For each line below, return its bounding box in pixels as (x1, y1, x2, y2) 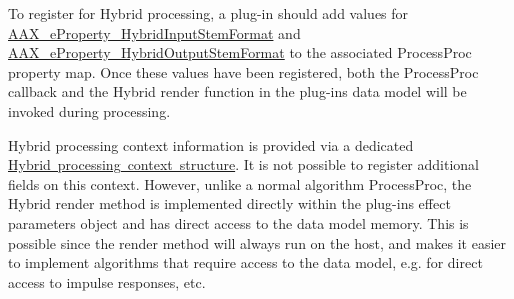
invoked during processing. (8, 100, 171, 121)
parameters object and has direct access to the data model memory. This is (8, 212, 469, 233)
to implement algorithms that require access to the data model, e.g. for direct (8, 252, 483, 273)
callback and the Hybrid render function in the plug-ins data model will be (8, 81, 467, 102)
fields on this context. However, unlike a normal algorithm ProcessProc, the (8, 173, 472, 194)
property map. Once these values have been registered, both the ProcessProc (8, 61, 479, 82)
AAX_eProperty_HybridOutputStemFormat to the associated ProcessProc (8, 42, 472, 63)
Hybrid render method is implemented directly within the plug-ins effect (8, 193, 451, 214)
